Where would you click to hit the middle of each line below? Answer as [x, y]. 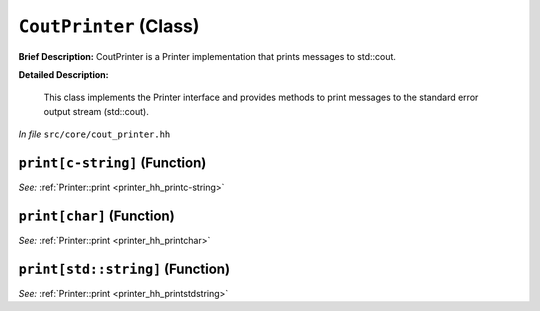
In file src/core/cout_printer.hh [94, 134]
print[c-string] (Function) [112, 162]
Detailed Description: [63, 74]
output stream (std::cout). [96, 111]
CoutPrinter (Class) [109, 26]
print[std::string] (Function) [124, 268]
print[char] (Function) [96, 215]
